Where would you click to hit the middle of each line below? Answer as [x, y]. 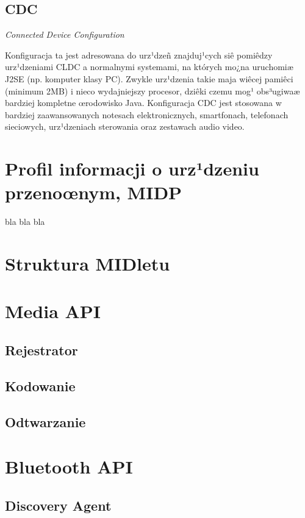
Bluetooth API [69, 467]
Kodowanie [40, 385]
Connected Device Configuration [65, 34]
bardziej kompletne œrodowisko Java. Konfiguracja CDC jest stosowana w [143, 103]
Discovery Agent [58, 505]
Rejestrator [41, 350]
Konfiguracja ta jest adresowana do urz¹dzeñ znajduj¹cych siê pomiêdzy [139, 55]
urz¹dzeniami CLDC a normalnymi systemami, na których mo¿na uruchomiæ [149, 67]
